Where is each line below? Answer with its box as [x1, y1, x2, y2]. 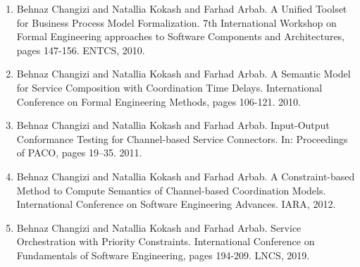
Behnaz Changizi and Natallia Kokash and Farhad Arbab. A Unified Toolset [16, 1, 347, 15]
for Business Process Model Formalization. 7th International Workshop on [16, 15, 337, 30]
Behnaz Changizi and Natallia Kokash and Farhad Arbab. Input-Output [16, 118, 330, 132]
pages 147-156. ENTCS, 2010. [16, 42, 145, 57]
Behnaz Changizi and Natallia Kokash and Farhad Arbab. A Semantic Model [16, 66, 351, 81]
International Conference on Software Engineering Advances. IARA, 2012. [16, 197, 336, 211]
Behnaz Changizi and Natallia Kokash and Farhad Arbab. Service [16, 220, 302, 235]
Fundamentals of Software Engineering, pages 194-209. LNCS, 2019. [16, 247, 310, 262]
